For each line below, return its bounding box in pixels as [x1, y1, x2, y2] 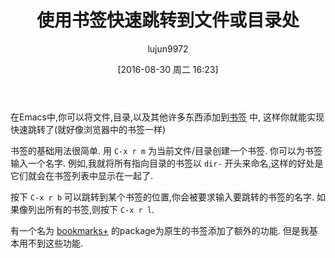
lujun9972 [147, 42, 189, 55]
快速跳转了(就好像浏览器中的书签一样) [10, 123, 167, 135]
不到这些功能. [27, 237, 84, 249]
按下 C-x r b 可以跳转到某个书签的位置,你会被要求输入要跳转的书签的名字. [10, 191, 315, 203]
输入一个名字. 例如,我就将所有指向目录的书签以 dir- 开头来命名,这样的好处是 [10, 157, 324, 169]
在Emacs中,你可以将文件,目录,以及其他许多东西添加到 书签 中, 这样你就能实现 [10, 111, 325, 123]
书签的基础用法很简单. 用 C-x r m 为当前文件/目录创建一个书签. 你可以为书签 [10, 144, 323, 156]
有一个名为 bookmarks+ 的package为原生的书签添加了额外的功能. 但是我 [10, 224, 310, 236]
